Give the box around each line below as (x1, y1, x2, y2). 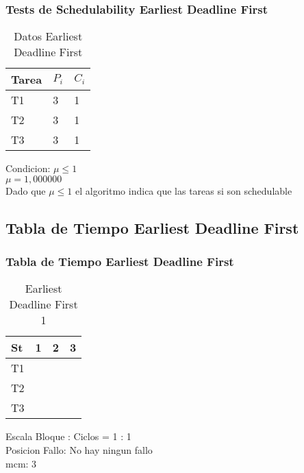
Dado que (5, 183, 46, 197)
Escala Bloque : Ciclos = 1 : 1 (5, 429, 131, 444)
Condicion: (5, 161, 51, 175)
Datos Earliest (14, 28, 83, 45)
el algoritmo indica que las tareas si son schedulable (75, 183, 292, 197)
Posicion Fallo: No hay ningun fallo (5, 443, 153, 457)
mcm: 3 (5, 456, 37, 470)
